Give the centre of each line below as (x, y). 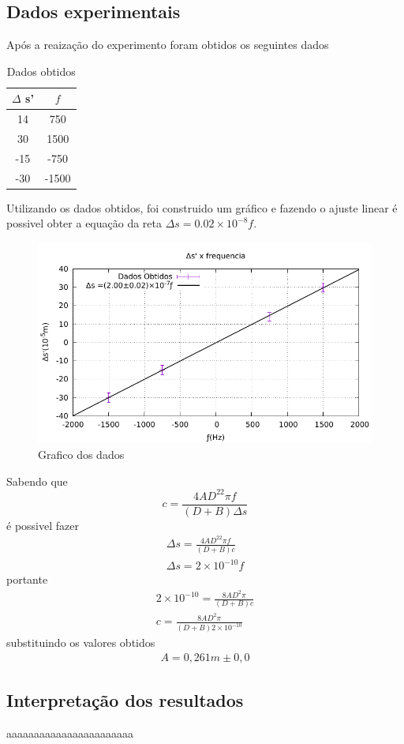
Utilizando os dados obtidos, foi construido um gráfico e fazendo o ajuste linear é (202, 207)
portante (27, 579)
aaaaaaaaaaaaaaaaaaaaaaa (70, 733)
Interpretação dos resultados (125, 700)
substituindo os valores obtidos (81, 643)
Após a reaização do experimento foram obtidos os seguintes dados (168, 45)
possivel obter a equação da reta (84, 223)
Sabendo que (37, 481)
